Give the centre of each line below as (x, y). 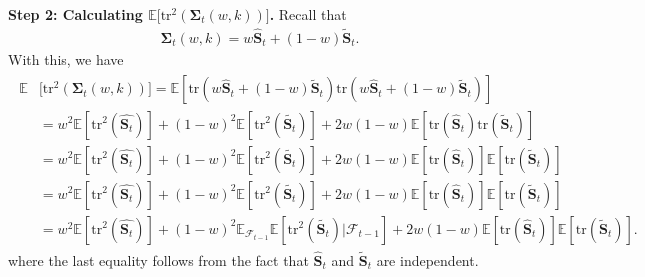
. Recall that (308, 14)
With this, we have (66, 58)
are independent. (427, 259)
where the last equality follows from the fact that (158, 259)
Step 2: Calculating (75, 14)
